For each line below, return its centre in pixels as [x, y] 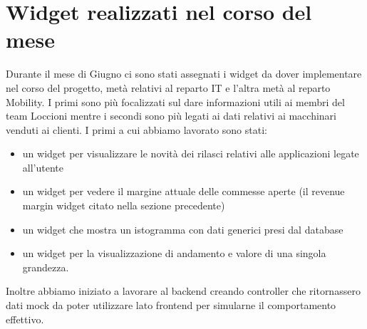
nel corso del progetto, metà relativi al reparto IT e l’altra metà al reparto [168, 87]
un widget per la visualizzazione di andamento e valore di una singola [174, 253]
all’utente [43, 167]
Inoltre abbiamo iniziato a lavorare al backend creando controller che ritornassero [183, 291]
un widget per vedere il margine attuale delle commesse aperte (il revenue [183, 191]
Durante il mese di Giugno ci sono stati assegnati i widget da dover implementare [184, 74]
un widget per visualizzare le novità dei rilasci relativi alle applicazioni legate [191, 153]
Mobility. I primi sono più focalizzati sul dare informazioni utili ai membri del [175, 101]
